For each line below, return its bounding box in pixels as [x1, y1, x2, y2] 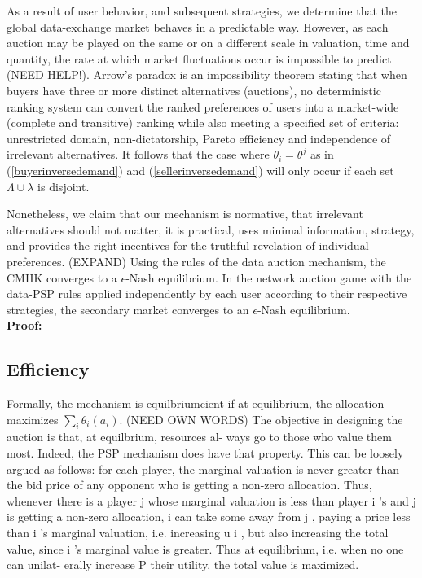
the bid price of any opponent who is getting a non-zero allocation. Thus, [7, 476, 372, 493]
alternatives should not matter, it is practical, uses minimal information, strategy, [7, 221, 415, 238]
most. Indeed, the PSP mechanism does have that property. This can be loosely [7, 444, 404, 462]
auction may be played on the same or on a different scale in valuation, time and [7, 34, 410, 51]
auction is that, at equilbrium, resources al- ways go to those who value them [7, 428, 392, 445]
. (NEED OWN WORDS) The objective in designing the [119, 410, 403, 427]
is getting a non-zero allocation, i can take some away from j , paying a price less [7, 508, 411, 525]
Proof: [7, 317, 42, 334]
